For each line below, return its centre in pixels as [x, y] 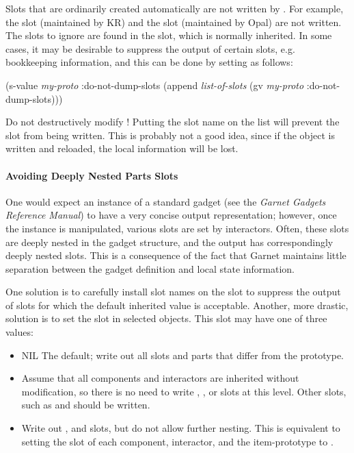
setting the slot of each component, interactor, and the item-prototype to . [177, 441]
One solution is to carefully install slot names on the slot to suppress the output [173, 292]
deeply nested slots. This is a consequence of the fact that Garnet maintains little [176, 255]
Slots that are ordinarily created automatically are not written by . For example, [175, 8]
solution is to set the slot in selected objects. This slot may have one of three [166, 318]
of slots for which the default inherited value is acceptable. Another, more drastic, [177, 305]
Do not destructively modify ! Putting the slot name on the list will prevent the [173, 122]
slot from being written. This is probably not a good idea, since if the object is [170, 135]
